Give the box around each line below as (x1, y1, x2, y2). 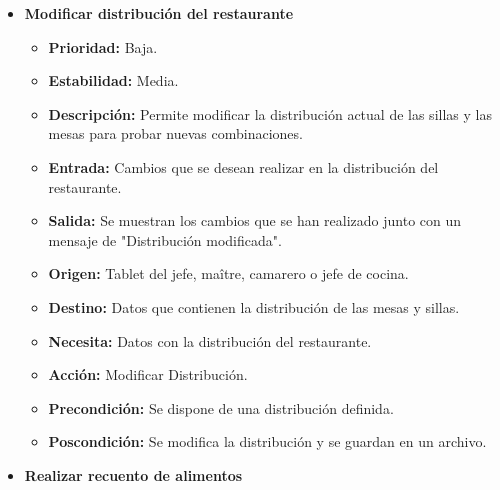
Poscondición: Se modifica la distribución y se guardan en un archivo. (48, 431, 487, 452)
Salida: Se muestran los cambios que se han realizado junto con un (48, 210, 462, 231)
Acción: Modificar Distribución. (48, 364, 248, 385)
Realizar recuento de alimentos (24, 464, 243, 485)
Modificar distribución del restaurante (24, 3, 294, 23)
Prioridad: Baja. (48, 36, 158, 57)
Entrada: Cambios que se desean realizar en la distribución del (48, 156, 439, 177)
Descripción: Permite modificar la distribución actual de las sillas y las (48, 103, 492, 124)
